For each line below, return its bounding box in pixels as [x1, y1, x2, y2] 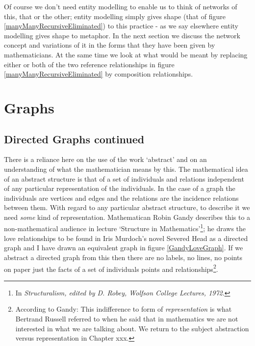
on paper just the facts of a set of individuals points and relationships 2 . [4, 262, 218, 274]
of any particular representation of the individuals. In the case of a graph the [4, 183, 235, 193]
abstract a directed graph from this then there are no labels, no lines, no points [4, 252, 242, 262]
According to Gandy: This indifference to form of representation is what [15, 304, 232, 314]
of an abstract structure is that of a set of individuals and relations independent [4, 173, 244, 184]
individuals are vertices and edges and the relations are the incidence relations [4, 192, 239, 203]
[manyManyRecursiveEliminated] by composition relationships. [4, 69, 193, 79]
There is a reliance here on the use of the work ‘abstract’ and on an [4, 154, 207, 164]
